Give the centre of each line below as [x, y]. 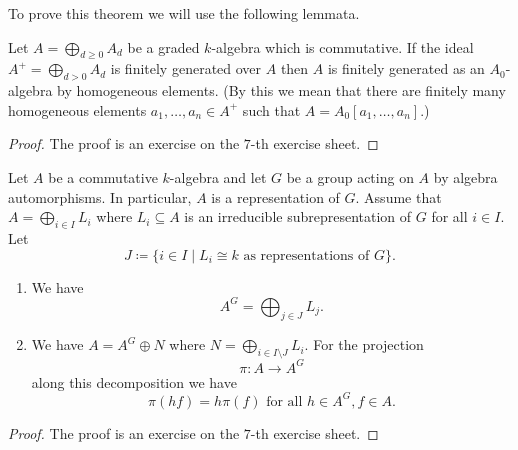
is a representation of [275, 196]
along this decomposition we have [134, 381]
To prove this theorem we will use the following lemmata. [184, 13]
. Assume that [398, 196]
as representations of [306, 255]
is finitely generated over [186, 68]
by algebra [465, 176]
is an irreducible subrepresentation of [298, 216]
